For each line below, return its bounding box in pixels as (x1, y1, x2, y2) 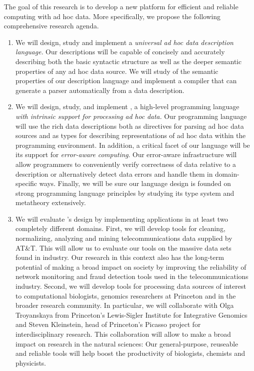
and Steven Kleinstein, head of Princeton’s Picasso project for (15, 319, 201, 329)
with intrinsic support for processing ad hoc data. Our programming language (15, 111, 247, 121)
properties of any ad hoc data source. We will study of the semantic (15, 66, 218, 76)
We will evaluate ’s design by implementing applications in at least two (15, 213, 228, 224)
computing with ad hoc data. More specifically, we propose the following (4, 11, 221, 21)
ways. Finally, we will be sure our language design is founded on (39, 178, 231, 188)
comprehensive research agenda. (4, 21, 99, 31)
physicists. (15, 357, 46, 368)
